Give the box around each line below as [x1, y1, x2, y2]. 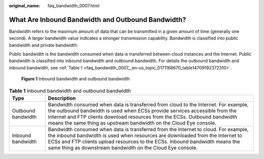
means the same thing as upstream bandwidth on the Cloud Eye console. [48, 120, 217, 127]
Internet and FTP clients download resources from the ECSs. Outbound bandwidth [48, 114, 238, 120]
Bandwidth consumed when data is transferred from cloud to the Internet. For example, [48, 101, 249, 108]
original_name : [9, 3, 41, 8]
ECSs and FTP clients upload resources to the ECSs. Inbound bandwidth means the [48, 138, 241, 145]
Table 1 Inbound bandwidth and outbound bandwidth [9, 87, 132, 94]
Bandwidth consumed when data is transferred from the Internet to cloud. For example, [48, 126, 249, 133]
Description [48, 95, 76, 102]
